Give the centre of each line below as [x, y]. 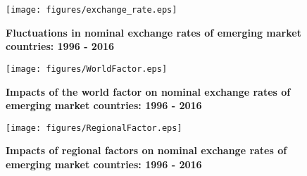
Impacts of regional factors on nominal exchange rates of [146, 150]
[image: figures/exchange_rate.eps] [92, 10]
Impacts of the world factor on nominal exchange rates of [148, 91]
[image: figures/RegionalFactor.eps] [94, 128]
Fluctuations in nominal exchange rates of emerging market [153, 32]
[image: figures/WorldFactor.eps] [87, 69]
